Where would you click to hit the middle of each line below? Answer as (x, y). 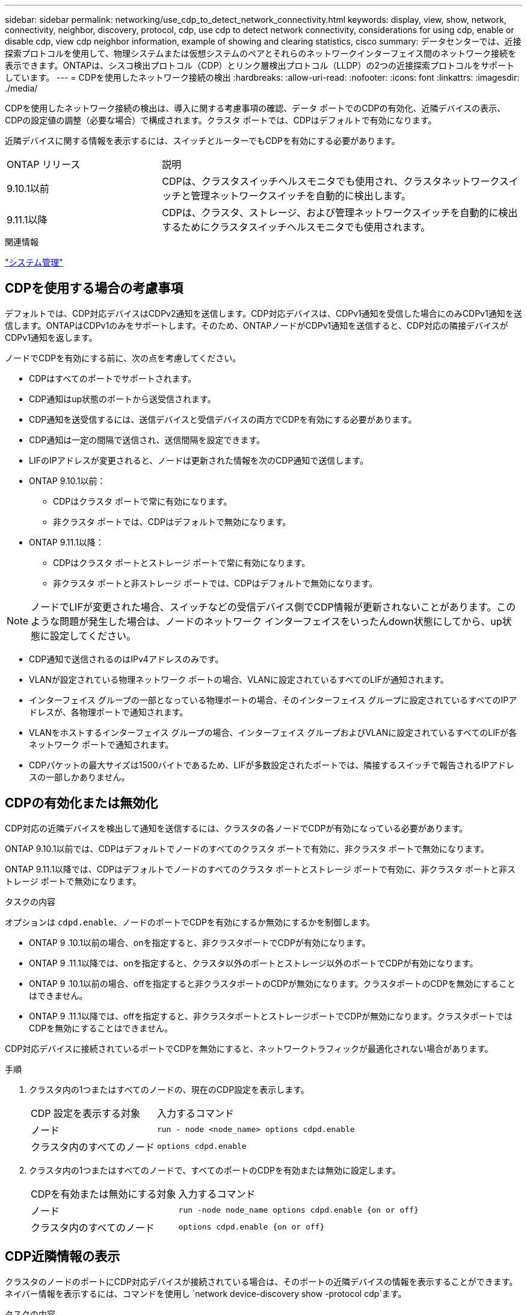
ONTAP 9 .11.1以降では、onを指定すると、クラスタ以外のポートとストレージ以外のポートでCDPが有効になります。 (254, 963)
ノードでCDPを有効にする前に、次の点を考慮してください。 (123, 358)
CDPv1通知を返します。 (51, 337)
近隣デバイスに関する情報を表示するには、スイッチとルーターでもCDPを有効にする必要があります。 (202, 141)
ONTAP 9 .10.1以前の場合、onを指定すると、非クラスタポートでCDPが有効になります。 (200, 942)
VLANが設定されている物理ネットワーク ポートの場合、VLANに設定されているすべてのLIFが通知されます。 (239, 679)
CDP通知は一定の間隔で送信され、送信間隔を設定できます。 (147, 440)
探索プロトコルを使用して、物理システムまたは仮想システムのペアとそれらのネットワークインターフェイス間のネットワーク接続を (261, 53)
